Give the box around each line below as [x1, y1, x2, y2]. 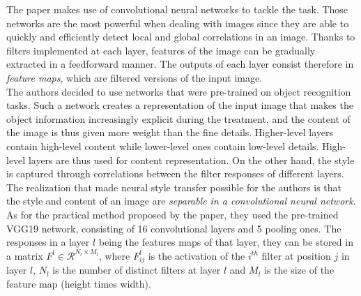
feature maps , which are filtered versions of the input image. [6, 70, 263, 84]
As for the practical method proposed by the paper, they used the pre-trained [6, 207, 339, 221]
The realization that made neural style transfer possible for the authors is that [6, 179, 341, 194]
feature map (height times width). [6, 276, 151, 291]
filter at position [261, 248, 331, 262]
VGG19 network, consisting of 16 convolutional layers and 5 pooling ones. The [6, 221, 341, 235]
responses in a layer [6, 235, 90, 249]
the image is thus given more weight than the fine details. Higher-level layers [6, 125, 333, 140]
